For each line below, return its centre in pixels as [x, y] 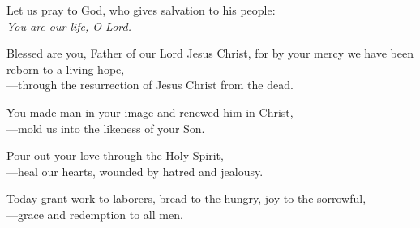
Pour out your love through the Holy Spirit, [115, 155]
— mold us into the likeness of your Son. [106, 128]
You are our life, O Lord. [69, 26]
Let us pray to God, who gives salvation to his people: [141, 10]
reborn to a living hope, [66, 69]
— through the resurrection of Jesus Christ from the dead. [150, 85]
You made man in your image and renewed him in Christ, [150, 112]
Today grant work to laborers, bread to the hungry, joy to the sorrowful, [186, 198]
